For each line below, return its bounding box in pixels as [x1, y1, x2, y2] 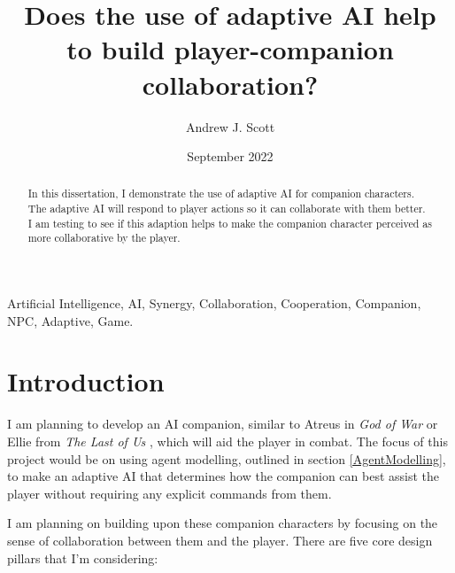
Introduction [7, 363, 165, 399]
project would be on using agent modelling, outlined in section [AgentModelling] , [7, 449, 446, 468]
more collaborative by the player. [27, 230, 181, 245]
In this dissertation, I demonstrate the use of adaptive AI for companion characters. [27, 186, 415, 201]
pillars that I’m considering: [7, 548, 158, 567]
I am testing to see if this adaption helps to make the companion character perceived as [27, 215, 432, 230]
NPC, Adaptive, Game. [7, 311, 134, 329]
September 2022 [187, 147, 274, 166]
